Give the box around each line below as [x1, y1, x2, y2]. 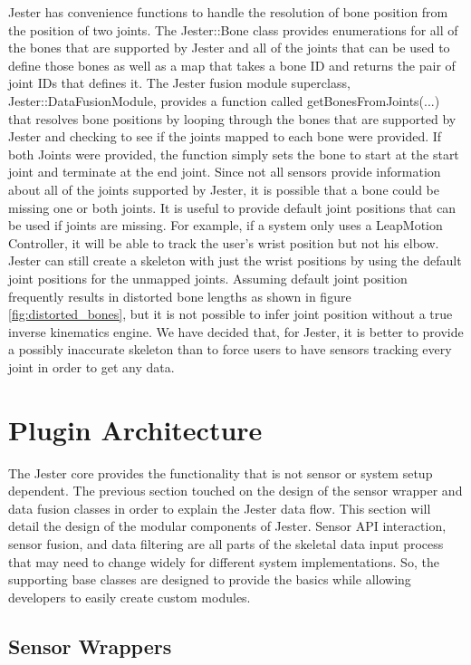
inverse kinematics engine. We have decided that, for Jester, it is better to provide [8, 322, 464, 341]
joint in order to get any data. [8, 357, 175, 376]
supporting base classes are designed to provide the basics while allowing [8, 570, 411, 589]
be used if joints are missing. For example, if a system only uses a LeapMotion [8, 216, 443, 235]
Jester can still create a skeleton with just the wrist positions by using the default [8, 251, 462, 270]
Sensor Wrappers [8, 631, 172, 660]
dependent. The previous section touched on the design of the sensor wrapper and [8, 481, 463, 500]
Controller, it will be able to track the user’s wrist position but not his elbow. [8, 233, 439, 252]
